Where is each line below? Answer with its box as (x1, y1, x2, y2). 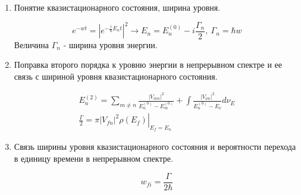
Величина (14, 38, 49, 51)
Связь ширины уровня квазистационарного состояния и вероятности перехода (14, 140, 296, 153)
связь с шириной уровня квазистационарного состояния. (14, 70, 218, 82)
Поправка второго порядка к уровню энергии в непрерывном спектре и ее (14, 58, 282, 71)
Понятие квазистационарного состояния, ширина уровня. (14, 1, 221, 13)
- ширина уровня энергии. (63, 38, 158, 51)
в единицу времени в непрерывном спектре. (14, 152, 173, 165)
